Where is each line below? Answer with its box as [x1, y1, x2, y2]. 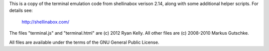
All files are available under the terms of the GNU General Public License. [9, 39, 159, 45]
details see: [9, 7, 33, 13]
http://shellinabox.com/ [21, 19, 70, 25]
